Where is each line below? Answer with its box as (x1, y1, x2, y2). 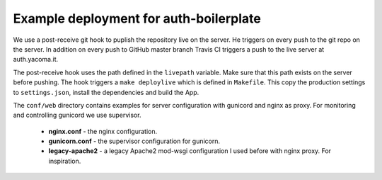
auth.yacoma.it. (13, 55, 59, 64)
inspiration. (48, 157, 81, 165)
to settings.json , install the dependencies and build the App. (13, 88, 199, 96)
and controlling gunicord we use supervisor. (13, 111, 141, 120)
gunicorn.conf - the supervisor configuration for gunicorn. (48, 137, 221, 145)
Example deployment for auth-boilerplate (13, 11, 261, 26)
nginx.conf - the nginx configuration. (48, 127, 158, 135)
